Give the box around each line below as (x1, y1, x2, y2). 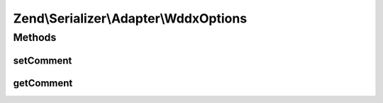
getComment (13, 77, 73, 89)
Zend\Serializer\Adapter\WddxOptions (13, 11, 248, 26)
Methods (13, 31, 57, 44)
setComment (13, 54, 72, 66)
